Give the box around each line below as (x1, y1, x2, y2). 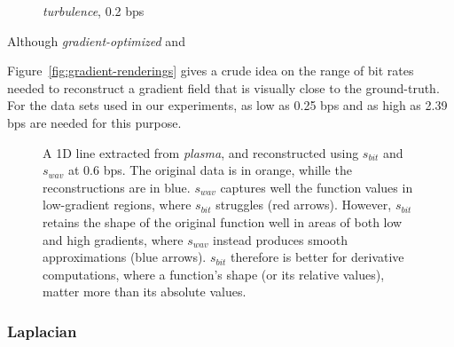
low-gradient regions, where (43, 195, 192, 214)
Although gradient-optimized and (7, 31, 185, 50)
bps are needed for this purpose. (7, 113, 182, 131)
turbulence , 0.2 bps (43, 2, 145, 20)
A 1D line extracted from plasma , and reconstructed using (43, 143, 359, 162)
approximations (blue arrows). (43, 248, 207, 266)
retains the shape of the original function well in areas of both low (43, 212, 403, 231)
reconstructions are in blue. (43, 177, 191, 196)
